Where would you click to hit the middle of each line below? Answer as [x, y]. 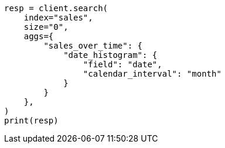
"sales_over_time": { [93, 46]
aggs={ [39, 36]
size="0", [46, 27]
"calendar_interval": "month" [152, 74]
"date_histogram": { [110, 55]
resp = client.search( [56, 8]
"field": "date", [122, 64]
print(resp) [31, 121]
